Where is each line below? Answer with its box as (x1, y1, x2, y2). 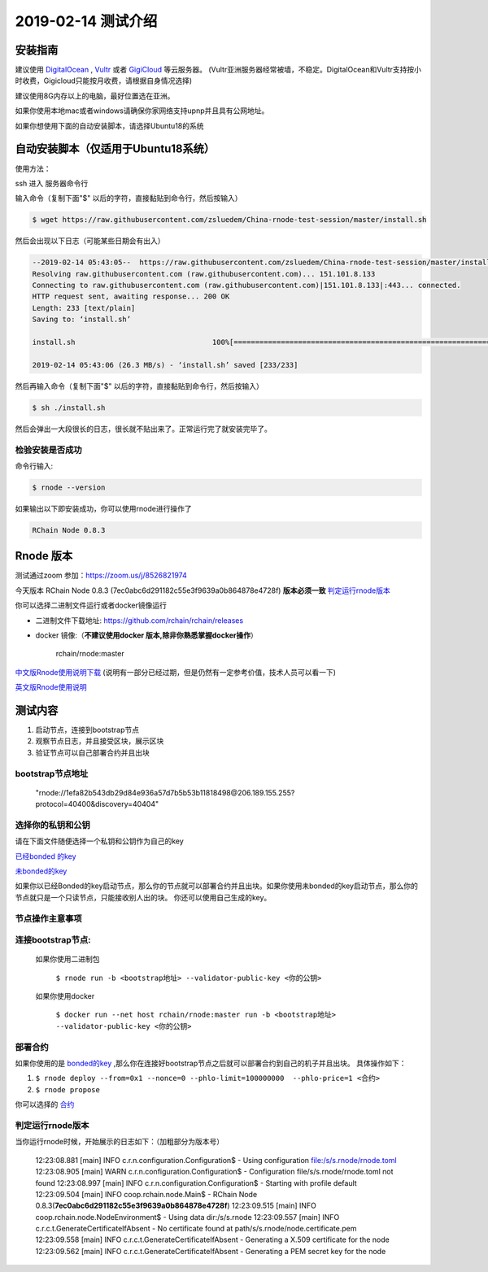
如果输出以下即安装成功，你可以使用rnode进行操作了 (15, 503, 192, 513)
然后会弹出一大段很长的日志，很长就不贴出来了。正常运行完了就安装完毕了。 (15, 424, 272, 433)
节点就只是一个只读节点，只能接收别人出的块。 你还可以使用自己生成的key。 (15, 892, 272, 902)
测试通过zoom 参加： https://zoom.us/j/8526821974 (15, 570, 187, 581)
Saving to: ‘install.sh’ (32, 315, 132, 325)
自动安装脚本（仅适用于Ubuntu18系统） (15, 142, 216, 156)
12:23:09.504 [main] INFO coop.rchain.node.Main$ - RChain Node (35, 1189, 258, 1199)
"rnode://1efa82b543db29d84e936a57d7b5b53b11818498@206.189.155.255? (35, 787, 295, 797)
